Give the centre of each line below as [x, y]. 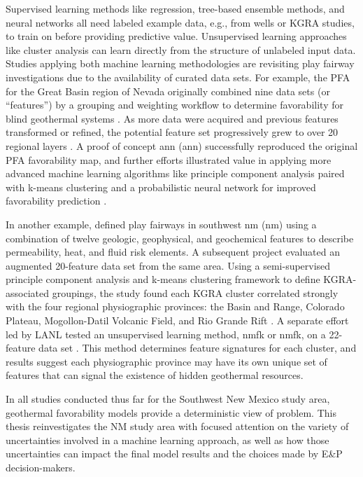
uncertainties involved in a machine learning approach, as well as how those [168, 440]
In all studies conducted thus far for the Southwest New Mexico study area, [168, 399]
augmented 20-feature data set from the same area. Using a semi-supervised [168, 265]
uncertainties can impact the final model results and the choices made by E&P [174, 454]
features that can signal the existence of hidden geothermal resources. [155, 375]
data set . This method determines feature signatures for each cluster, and [198, 348]
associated [27, 292]
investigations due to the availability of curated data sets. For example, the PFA [178, 77]
